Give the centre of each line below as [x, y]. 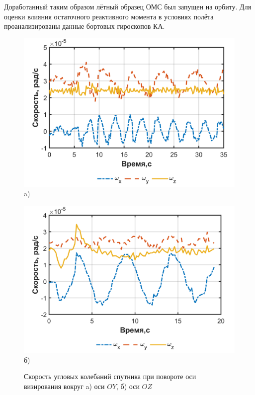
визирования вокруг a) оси [64, 386]
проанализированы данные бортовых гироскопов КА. [85, 26]
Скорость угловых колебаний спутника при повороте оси [110, 376]
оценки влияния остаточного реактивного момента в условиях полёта [109, 16]
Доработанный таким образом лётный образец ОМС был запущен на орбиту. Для [128, 6]
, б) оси [128, 386]
